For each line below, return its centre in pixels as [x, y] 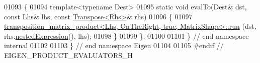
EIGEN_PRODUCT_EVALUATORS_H [69, 55]
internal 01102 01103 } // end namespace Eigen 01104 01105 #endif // [114, 45]
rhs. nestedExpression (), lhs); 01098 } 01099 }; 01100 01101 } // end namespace [126, 35]
